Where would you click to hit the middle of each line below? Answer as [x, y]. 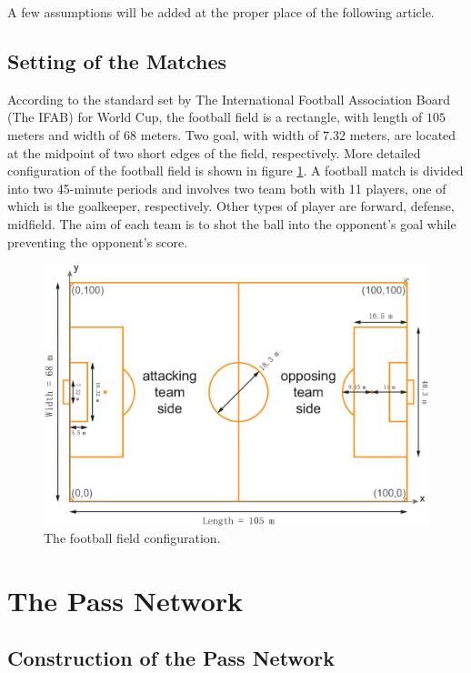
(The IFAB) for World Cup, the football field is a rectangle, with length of [215, 117]
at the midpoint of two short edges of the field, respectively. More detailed [214, 152]
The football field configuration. [132, 538]
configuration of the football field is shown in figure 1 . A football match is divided [235, 171]
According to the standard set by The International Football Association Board [229, 99]
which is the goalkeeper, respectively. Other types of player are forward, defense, [231, 206]
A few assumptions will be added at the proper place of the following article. [221, 12]
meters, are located [403, 134]
